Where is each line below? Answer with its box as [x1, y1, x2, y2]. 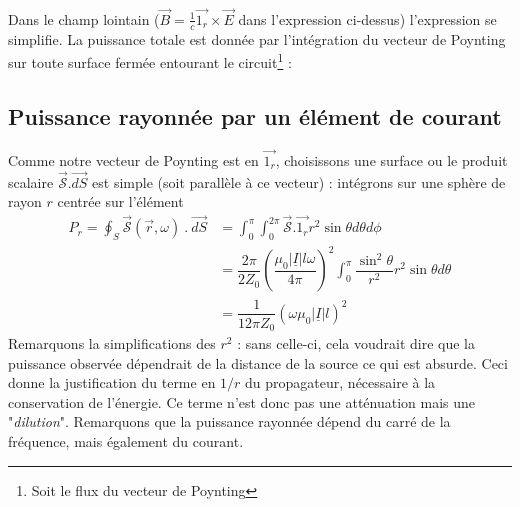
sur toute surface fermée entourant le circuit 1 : [8, 49, 292, 72]
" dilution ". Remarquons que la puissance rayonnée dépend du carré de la [8, 411, 451, 432]
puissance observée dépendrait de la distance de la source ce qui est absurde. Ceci [8, 352, 508, 373]
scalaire [8, 171, 54, 192]
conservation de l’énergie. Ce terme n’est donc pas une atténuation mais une [8, 391, 476, 412]
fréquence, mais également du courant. [8, 431, 244, 451]
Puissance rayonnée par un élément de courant [8, 100, 502, 131]
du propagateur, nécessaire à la [245, 372, 436, 393]
